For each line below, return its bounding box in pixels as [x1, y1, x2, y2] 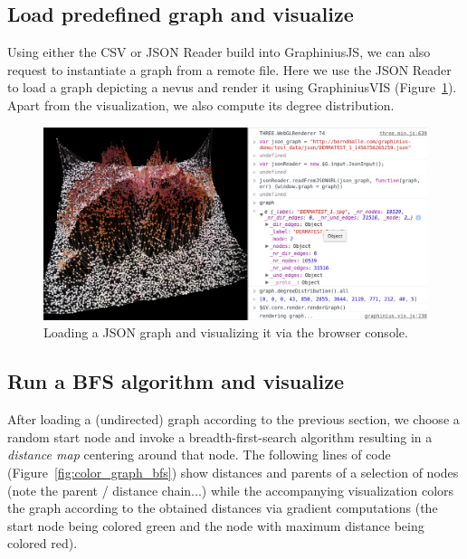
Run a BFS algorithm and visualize [7, 367, 345, 395]
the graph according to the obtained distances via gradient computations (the [7, 498, 438, 517]
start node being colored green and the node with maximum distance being [7, 516, 424, 535]
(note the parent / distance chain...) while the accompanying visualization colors [7, 480, 454, 499]
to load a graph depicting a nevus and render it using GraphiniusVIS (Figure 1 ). [7, 78, 457, 97]
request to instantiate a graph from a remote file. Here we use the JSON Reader [7, 60, 452, 79]
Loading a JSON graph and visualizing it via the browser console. [43, 323, 408, 342]
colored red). [7, 534, 78, 553]
